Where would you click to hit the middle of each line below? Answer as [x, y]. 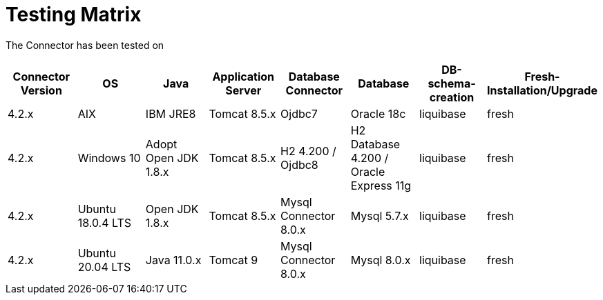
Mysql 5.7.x [380, 216]
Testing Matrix [74, 14]
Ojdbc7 [299, 113]
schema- [452, 83]
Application [243, 76]
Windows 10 [109, 158]
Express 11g [381, 185]
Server [243, 90]
